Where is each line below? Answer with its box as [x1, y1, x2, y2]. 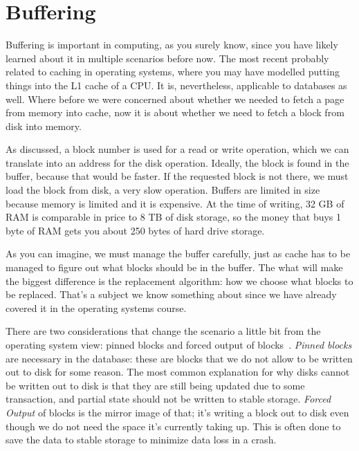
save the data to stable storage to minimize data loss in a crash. [6, 432, 277, 447]
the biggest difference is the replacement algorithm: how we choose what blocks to [6, 273, 353, 288]
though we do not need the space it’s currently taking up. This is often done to [6, 418, 341, 433]
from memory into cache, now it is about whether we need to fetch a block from [6, 105, 344, 120]
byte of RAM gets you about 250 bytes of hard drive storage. [6, 223, 265, 237]
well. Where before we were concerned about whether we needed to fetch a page [6, 91, 344, 106]
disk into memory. [6, 118, 82, 133]
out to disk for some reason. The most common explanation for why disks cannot [6, 365, 350, 379]
